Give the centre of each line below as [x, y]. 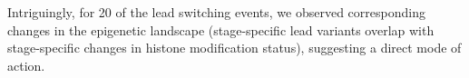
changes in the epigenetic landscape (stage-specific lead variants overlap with [221, 29]
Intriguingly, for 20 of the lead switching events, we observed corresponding [216, 12]
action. [26, 65]
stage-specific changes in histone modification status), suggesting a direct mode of [234, 48]
